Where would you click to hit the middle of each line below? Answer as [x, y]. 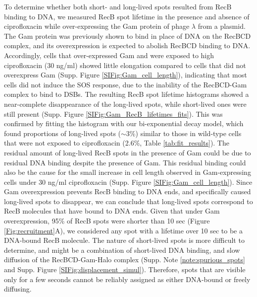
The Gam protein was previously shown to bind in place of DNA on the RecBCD [128, 36]
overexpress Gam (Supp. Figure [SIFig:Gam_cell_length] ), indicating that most [126, 75]
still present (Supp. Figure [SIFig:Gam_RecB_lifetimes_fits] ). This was [113, 113]
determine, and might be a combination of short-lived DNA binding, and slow [122, 250]
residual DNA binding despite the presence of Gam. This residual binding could [125, 162]
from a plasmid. [222, 26]
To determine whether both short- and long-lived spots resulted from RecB [118, 6]
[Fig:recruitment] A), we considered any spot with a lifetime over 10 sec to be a [123, 230]
